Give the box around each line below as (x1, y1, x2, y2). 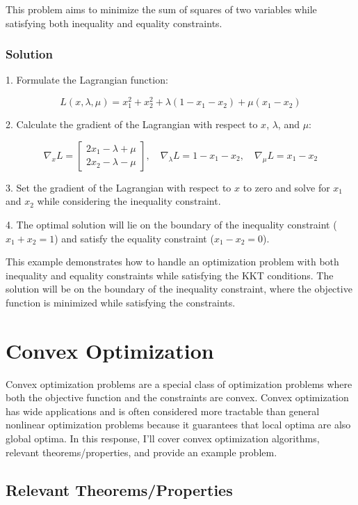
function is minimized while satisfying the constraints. (6, 295, 236, 309)
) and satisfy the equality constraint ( (54, 231, 214, 245)
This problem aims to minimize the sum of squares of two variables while (6, 2, 317, 16)
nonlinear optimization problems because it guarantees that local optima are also (6, 417, 351, 432)
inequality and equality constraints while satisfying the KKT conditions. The (6, 267, 334, 282)
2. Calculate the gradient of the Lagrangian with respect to (6, 117, 258, 132)
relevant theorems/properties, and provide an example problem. (6, 444, 277, 459)
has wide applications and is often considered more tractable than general (6, 403, 320, 418)
